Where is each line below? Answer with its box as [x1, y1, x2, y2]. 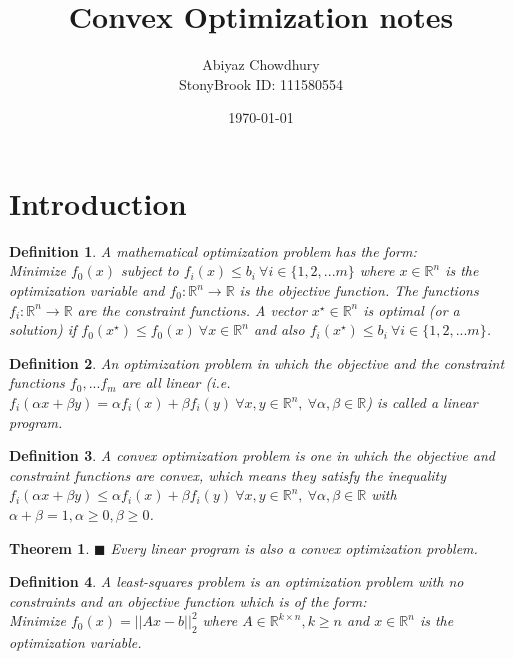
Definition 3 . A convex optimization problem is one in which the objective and [9, 445, 495, 466]
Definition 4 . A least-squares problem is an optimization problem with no [9, 571, 464, 592]
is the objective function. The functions [239, 280, 479, 301]
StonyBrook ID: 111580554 [178, 73, 344, 94]
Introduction [9, 182, 187, 223]
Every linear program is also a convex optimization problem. [110, 537, 478, 558]
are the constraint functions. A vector [77, 299, 307, 320]
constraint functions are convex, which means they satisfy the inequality [9, 464, 446, 485]
